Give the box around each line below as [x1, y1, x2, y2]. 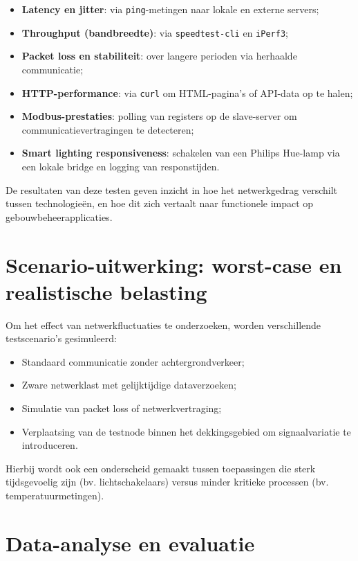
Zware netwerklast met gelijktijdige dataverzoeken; [21, 377, 236, 392]
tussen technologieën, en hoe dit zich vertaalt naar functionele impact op [6, 196, 314, 211]
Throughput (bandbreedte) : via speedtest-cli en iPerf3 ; [21, 25, 288, 39]
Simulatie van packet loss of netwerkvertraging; [21, 401, 222, 415]
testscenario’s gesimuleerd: [6, 331, 117, 346]
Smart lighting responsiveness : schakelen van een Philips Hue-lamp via [21, 145, 340, 160]
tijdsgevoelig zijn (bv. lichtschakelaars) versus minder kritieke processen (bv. [6, 474, 329, 489]
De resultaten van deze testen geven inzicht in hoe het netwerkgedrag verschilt [6, 182, 338, 197]
